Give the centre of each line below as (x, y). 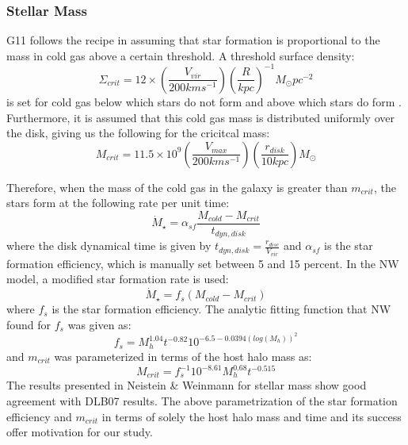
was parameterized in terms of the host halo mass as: (183, 356)
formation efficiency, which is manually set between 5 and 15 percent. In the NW (203, 263)
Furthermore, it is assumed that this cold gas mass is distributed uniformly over (200, 117)
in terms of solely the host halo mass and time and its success (252, 416)
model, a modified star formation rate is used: (118, 279)
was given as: (99, 324)
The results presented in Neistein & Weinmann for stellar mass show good (187, 385)
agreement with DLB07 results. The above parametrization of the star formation (202, 401)
